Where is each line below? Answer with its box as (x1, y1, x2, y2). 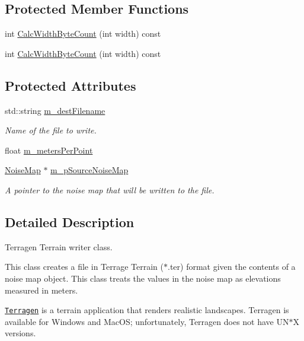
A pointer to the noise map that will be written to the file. (5, 183, 215, 196)
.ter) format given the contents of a (168, 260, 296, 273)
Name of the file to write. (5, 124, 97, 136)
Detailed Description (5, 212, 135, 231)
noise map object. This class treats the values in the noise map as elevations (5, 272, 281, 284)
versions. (5, 327, 36, 339)
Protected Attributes (5, 76, 136, 94)
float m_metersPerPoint (5, 144, 93, 156)
